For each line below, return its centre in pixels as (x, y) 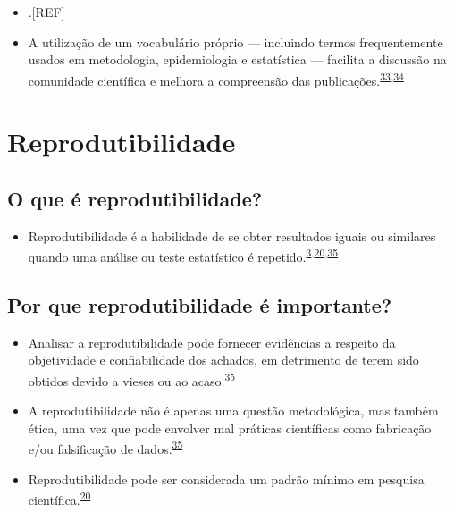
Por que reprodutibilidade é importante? (200, 304)
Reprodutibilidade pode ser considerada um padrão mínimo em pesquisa (226, 478)
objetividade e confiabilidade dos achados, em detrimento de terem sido (223, 360)
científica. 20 (59, 498)
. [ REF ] (46, 12)
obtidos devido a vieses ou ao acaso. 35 (132, 379)
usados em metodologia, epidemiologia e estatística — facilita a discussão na (237, 59)
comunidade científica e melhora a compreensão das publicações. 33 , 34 (216, 79)
